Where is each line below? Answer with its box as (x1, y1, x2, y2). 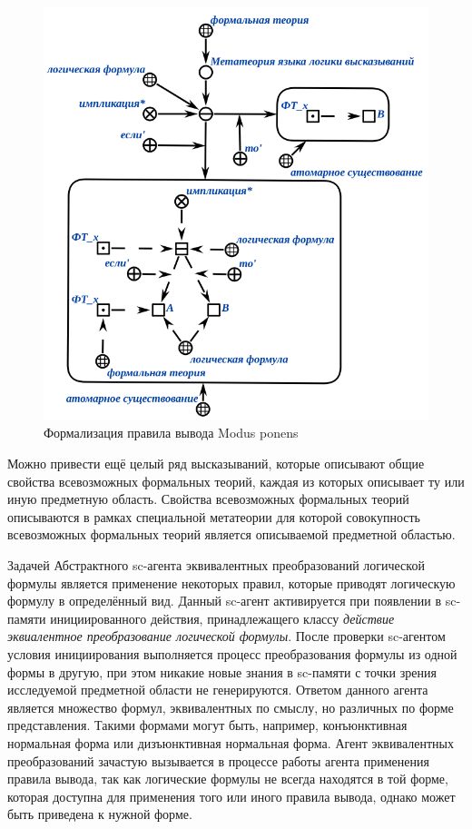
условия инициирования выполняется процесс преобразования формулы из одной (7, 644, 457, 663)
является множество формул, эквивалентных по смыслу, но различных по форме (7, 697, 454, 716)
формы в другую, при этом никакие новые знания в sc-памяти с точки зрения (7, 662, 437, 681)
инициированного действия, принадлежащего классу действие (50, 608, 395, 627)
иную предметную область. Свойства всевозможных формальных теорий (7, 489, 409, 508)
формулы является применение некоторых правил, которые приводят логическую (7, 573, 456, 592)
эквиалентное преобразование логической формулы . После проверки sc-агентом (7, 627, 446, 646)
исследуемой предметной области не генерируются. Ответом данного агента (7, 680, 428, 699)
